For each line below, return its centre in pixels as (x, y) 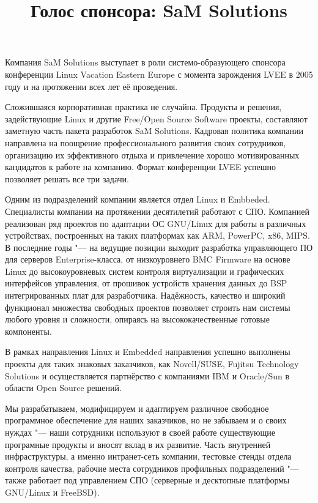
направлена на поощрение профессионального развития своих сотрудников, (146, 142)
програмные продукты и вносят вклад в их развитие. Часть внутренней (138, 444)
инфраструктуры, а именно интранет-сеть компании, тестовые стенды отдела (148, 456)
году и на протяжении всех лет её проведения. (91, 86)
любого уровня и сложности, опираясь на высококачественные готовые (137, 319)
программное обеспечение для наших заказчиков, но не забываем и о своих (146, 420)
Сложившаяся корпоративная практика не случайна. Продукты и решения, (143, 107)
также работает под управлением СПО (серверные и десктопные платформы (147, 480)
